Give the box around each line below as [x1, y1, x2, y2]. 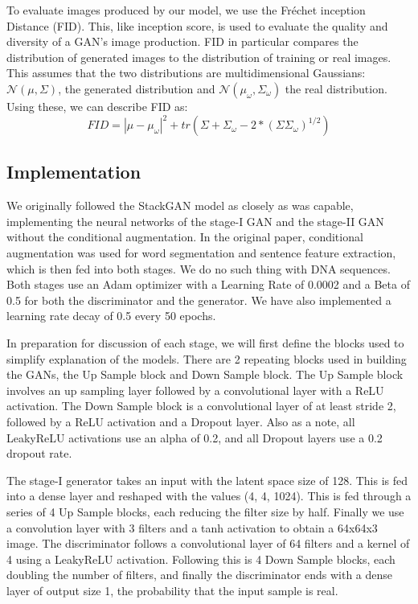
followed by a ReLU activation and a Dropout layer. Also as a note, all [6, 413, 355, 429]
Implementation [6, 159, 141, 184]
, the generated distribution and [58, 80, 215, 97]
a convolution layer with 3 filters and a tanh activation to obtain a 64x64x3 [6, 519, 378, 536]
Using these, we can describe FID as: [6, 97, 188, 114]
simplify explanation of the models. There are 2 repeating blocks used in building [6, 350, 407, 367]
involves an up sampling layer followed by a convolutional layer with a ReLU [6, 381, 384, 398]
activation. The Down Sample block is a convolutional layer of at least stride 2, [6, 397, 396, 414]
